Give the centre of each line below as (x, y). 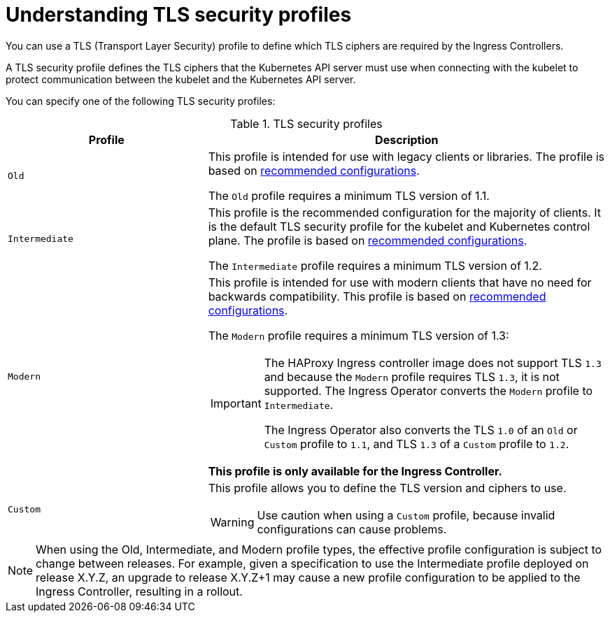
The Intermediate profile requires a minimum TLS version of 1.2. (375, 265)
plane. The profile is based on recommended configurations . (368, 240)
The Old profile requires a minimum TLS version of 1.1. (349, 195)
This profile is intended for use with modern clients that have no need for (400, 282)
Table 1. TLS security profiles (306, 123)
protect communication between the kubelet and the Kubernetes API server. (181, 79)
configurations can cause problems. (352, 529)
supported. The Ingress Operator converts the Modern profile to (428, 390)
